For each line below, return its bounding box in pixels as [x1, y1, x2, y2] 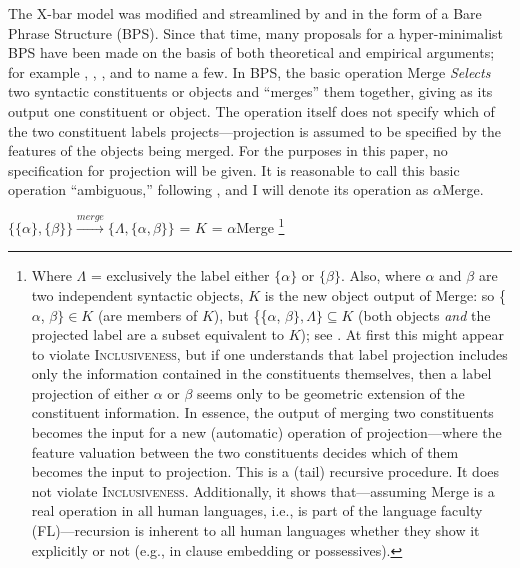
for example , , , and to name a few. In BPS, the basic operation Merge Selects [8, 61, 491, 82]
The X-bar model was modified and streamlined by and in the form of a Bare [8, 3, 482, 23]
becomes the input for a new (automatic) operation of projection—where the [31, 422, 502, 443]
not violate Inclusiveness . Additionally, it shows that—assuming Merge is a [31, 480, 495, 501]
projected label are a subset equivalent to [31, 324, 285, 345]
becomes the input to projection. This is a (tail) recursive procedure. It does [31, 461, 500, 482]
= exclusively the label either [90, 265, 270, 286]
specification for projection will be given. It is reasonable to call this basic [8, 159, 460, 180]
